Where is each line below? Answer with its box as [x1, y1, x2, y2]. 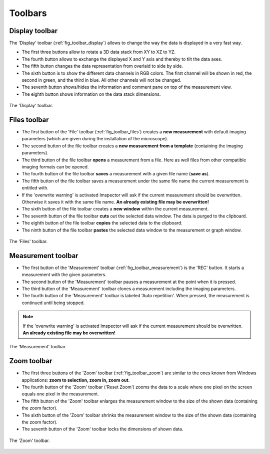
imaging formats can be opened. [21, 164, 89, 170]
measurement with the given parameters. [21, 272, 107, 278]
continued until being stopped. [21, 300, 85, 306]
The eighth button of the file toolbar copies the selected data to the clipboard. [21, 220, 182, 226]
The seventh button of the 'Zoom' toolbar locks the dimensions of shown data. [21, 426, 183, 432]
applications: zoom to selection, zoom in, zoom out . [21, 377, 130, 383]
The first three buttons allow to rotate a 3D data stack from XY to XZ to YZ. [21, 49, 176, 55]
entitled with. [21, 185, 48, 191]
